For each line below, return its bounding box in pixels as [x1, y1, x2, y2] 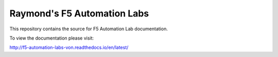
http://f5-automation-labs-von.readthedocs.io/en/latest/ [9, 44, 129, 51]
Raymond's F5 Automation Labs [9, 8, 149, 19]
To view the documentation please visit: [9, 35, 94, 41]
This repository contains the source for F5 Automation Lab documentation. [9, 26, 168, 32]
